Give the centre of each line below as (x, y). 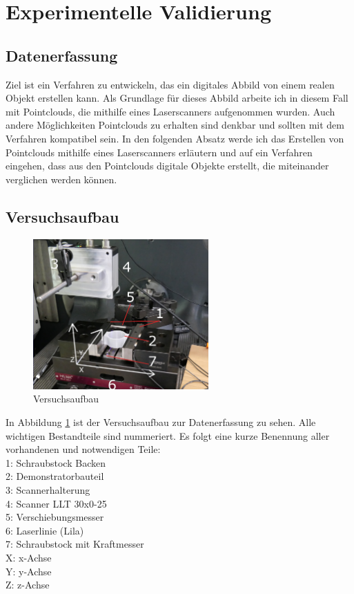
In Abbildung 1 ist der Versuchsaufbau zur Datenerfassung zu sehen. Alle (161, 422)
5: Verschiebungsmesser (55, 517)
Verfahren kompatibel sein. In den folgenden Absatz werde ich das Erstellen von (175, 138)
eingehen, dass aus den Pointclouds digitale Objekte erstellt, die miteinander (167, 166)
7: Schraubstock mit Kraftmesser (75, 544)
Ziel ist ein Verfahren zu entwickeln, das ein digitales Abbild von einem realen (170, 84)
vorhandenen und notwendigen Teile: (83, 449)
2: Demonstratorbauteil (55, 476)
